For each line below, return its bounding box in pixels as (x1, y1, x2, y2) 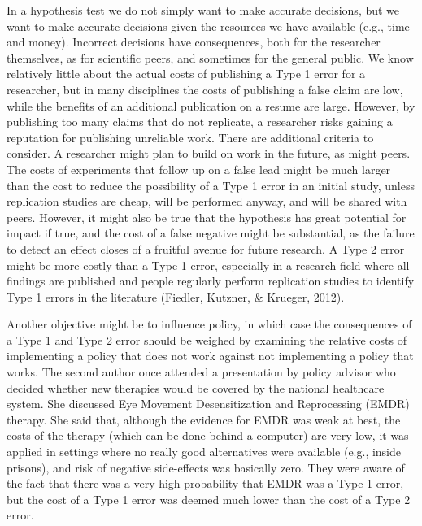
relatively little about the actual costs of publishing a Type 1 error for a (7, 65, 366, 82)
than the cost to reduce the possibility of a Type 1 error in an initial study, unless (7, 176, 415, 193)
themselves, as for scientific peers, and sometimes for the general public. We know (7, 49, 414, 66)
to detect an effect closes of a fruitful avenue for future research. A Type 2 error (7, 240, 405, 257)
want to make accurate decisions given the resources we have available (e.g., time (7, 17, 410, 34)
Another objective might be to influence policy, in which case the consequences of (7, 315, 412, 333)
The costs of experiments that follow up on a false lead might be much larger (7, 160, 391, 177)
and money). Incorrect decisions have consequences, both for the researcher (7, 33, 381, 50)
